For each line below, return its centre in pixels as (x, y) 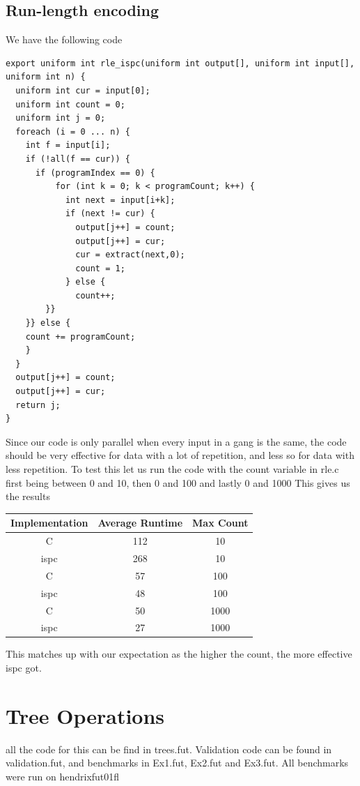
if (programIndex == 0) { (95, 173)
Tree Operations (85, 715)
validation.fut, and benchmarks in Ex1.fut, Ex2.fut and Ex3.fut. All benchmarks (177, 763)
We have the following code (64, 39)
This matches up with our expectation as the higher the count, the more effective (179, 654)
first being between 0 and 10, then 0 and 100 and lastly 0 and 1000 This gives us (178, 482)
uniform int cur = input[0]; (83, 90)
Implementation (49, 523)
